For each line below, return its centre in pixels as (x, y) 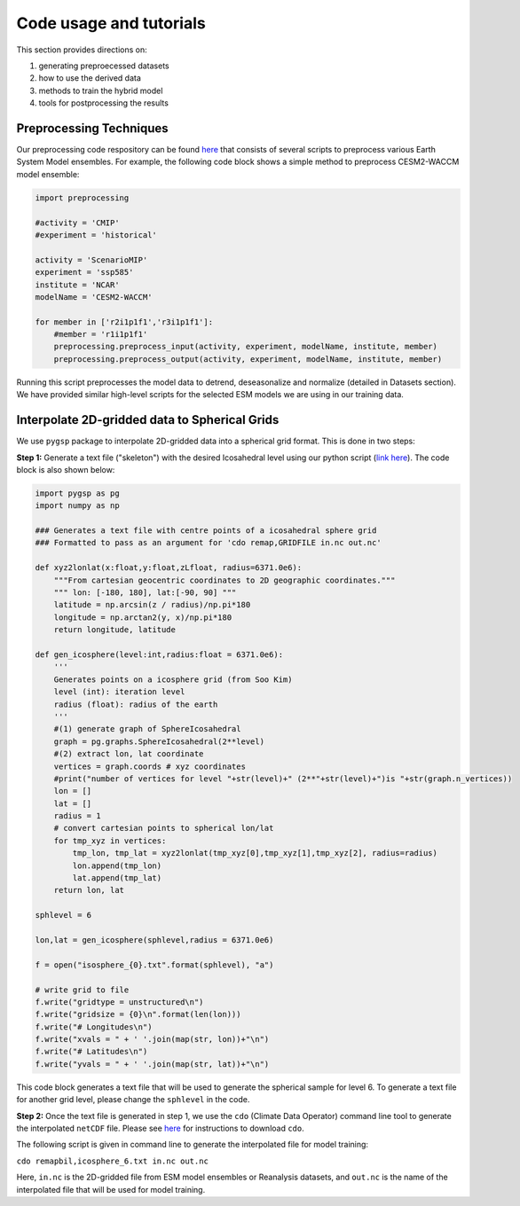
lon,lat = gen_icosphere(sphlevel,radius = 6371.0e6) (154, 940)
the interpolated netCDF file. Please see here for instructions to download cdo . (161, 1128)
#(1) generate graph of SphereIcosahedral (147, 729)
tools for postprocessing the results (103, 103)
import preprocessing (82, 198)
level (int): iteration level (119, 692)
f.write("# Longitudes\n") (94, 1027)
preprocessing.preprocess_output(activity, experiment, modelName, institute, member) (248, 359)
